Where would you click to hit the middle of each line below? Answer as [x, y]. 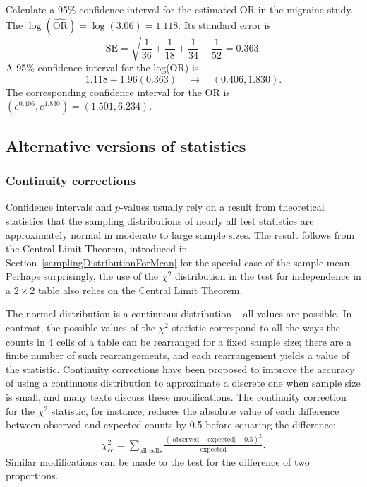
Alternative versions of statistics [126, 145]
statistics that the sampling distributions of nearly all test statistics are [160, 220]
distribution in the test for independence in [268, 276]
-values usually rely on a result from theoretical [222, 207]
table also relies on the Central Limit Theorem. [140, 289]
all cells [151, 451]
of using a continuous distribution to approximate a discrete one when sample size [183, 383]
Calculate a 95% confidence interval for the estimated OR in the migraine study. [180, 9]
